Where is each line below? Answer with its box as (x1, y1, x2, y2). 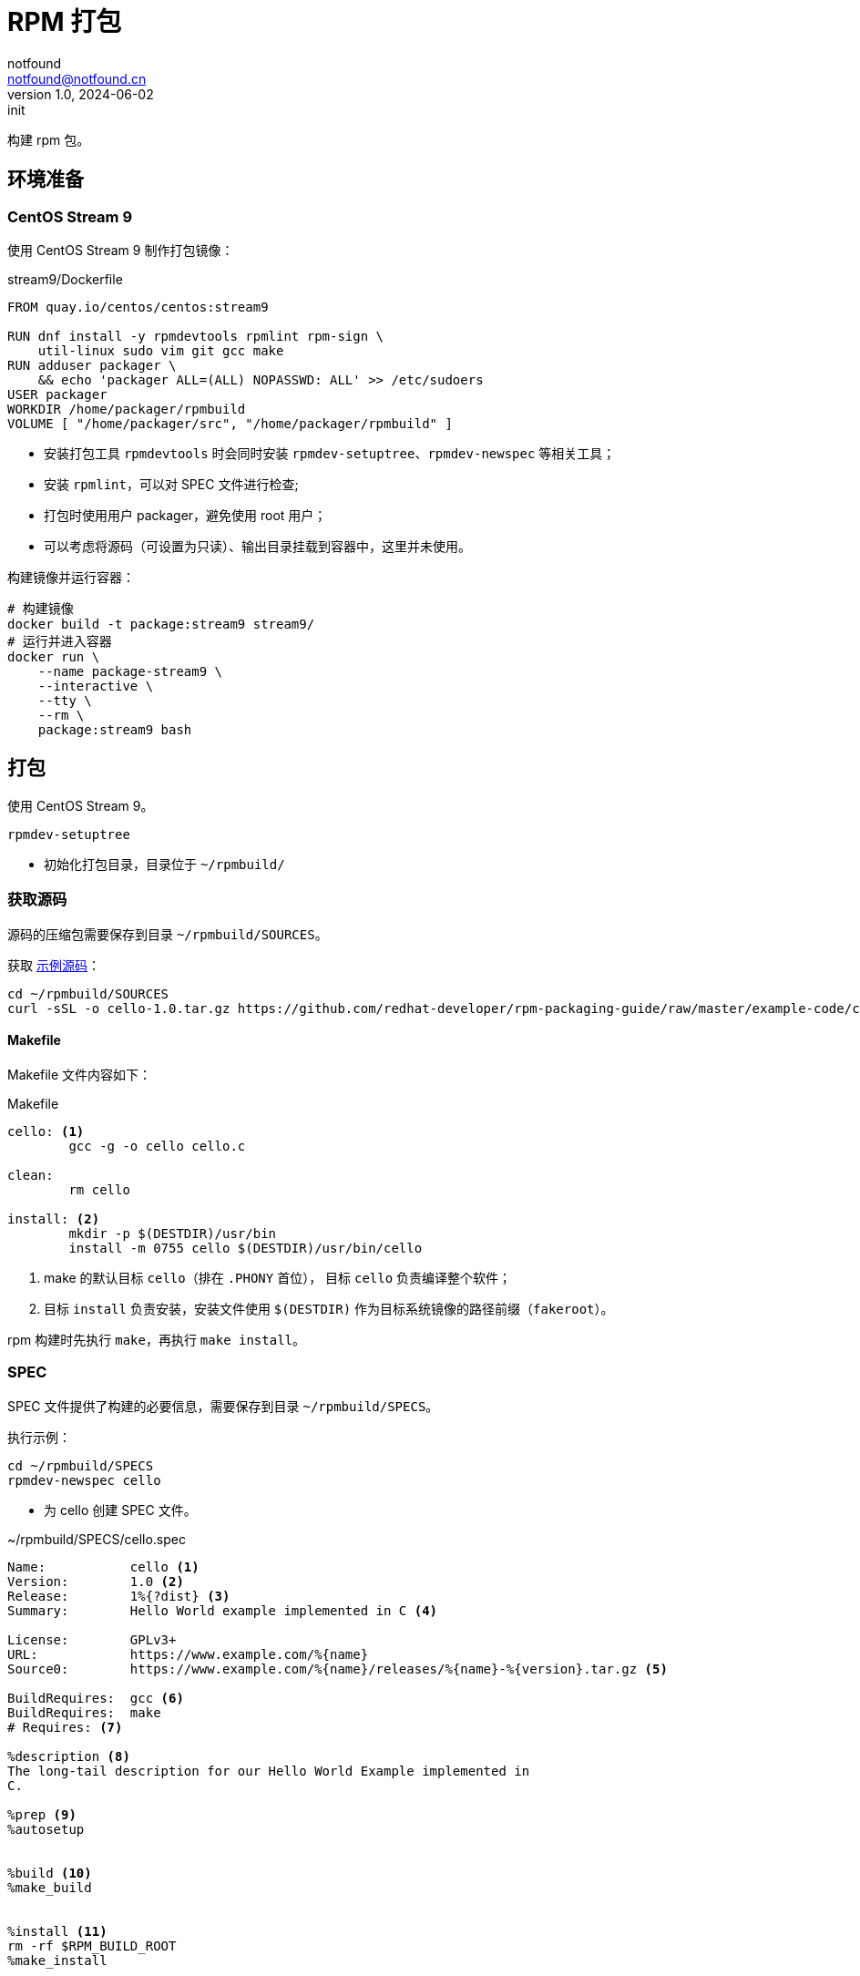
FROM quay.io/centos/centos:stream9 (7, 299, 269, 314)
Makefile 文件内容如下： (7, 1066, 152, 1082)
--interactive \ (37, 678, 154, 693)
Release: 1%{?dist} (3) (7, 1588, 230, 1603)
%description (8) (7, 1748, 130, 1764)
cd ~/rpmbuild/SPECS (7, 1458, 154, 1473)
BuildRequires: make (7, 1705, 161, 1720)
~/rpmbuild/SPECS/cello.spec (7, 1531, 186, 1547)
